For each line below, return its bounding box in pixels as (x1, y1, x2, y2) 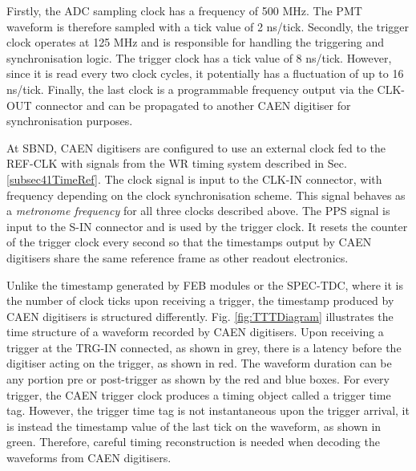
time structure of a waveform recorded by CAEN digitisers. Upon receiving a (6, 323, 384, 340)
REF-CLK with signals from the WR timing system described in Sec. (6, 155, 347, 172)
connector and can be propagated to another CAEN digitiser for (35, 96, 351, 113)
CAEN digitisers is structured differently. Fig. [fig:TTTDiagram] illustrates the (6, 307, 394, 324)
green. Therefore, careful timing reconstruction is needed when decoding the (6, 433, 380, 450)
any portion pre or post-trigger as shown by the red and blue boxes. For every (6, 371, 390, 388)
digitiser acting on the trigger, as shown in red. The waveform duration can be (6, 355, 392, 372)
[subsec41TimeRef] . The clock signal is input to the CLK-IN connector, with (6, 170, 382, 187)
